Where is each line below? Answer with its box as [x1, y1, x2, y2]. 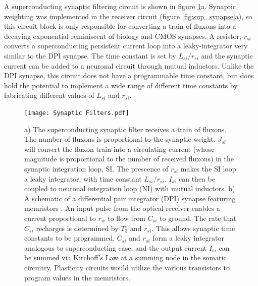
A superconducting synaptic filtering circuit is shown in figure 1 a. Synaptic [4, 1, 236, 11]
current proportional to [24, 212, 96, 223]
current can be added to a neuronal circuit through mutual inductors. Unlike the [4, 60, 254, 71]
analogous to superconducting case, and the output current [24, 242, 207, 253]
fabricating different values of [4, 90, 94, 100]
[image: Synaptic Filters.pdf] [24, 109, 129, 117]
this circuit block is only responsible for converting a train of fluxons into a [4, 21, 236, 31]
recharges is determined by [36, 222, 119, 233]
